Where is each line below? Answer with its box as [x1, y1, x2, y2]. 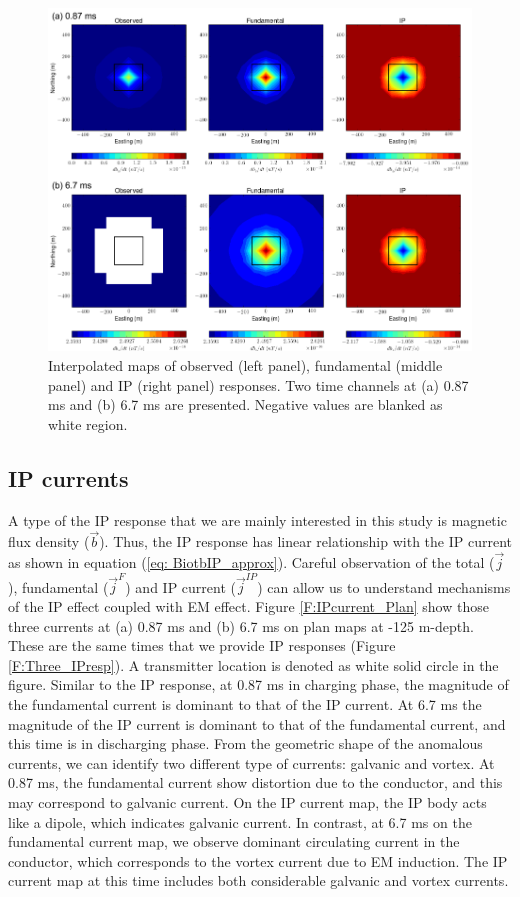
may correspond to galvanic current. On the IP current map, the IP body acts [8, 791, 487, 812]
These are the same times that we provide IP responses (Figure [8, 635, 396, 656]
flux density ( [8, 531, 90, 552]
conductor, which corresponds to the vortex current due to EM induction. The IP [8, 850, 508, 871]
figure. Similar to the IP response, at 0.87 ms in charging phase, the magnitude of [8, 674, 509, 695]
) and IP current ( [125, 576, 236, 597]
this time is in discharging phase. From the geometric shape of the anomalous [8, 733, 483, 754]
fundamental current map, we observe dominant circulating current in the [8, 831, 460, 852]
